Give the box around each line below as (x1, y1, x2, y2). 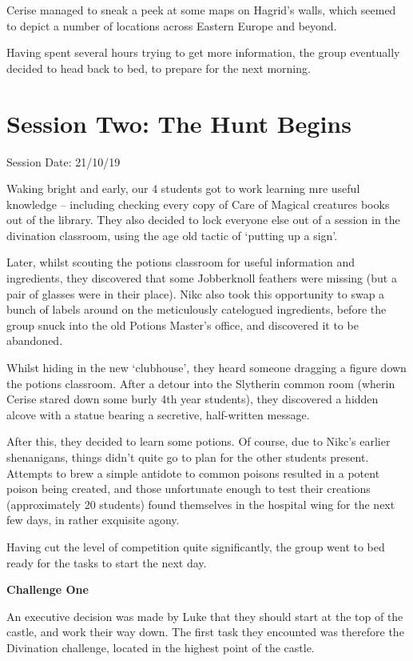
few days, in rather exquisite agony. (6, 511, 180, 528)
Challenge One (6, 581, 89, 598)
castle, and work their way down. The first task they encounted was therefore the (6, 623, 404, 640)
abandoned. (6, 332, 63, 349)
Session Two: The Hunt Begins (6, 106, 351, 139)
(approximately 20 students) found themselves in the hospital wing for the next (6, 495, 395, 512)
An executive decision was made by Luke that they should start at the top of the (6, 607, 403, 624)
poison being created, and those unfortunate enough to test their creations (6, 480, 371, 497)
